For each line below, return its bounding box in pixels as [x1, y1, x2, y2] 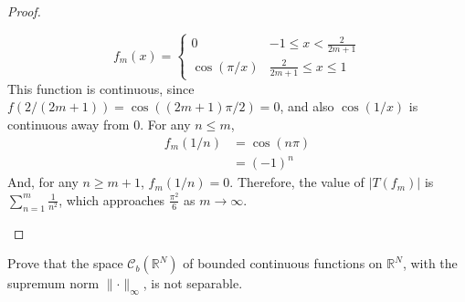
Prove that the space [7, 254, 123, 273]
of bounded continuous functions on [183, 254, 383, 273]
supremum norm [7, 274, 100, 293]
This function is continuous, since [7, 78, 195, 98]
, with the [402, 254, 458, 273]
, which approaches [58, 190, 165, 209]
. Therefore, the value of [229, 172, 365, 192]
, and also [280, 97, 334, 116]
